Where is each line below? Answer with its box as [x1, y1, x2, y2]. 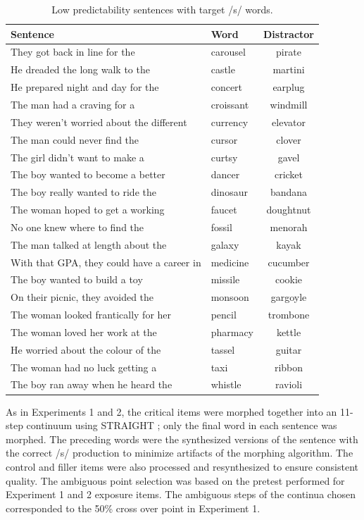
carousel [211, 44, 246, 59]
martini [272, 62, 305, 77]
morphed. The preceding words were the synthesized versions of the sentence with [6, 431, 358, 446]
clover [276, 132, 301, 147]
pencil [211, 307, 237, 322]
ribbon [274, 359, 303, 374]
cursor [211, 132, 238, 147]
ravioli [275, 377, 303, 392]
